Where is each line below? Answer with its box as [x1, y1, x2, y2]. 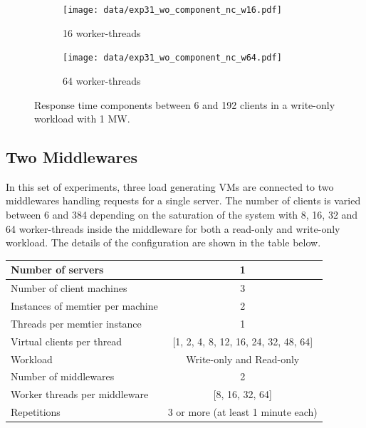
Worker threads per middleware [11, 387, 149, 402]
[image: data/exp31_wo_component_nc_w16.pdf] [63, 5, 282, 15]
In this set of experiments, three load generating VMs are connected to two [6, 179, 334, 194]
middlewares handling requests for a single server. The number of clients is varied [6, 193, 361, 208]
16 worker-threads [63, 25, 141, 40]
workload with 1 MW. [34, 111, 130, 126]
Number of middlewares [11, 369, 115, 384]
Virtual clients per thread [11, 333, 122, 348]
